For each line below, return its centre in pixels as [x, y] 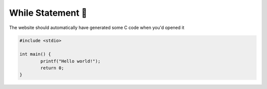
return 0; [52, 68]
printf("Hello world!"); [70, 61]
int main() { [35, 54]
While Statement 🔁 [48, 13]
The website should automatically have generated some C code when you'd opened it [97, 28]
